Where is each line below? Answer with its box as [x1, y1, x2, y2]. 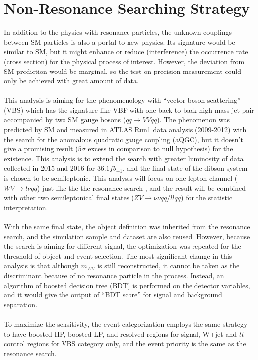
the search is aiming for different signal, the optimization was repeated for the [4, 241, 241, 251]
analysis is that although [4, 260, 79, 271]
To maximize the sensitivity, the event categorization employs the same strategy [4, 318, 248, 329]
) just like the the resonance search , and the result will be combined [37, 182, 246, 193]
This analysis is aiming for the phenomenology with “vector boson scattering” [4, 95, 241, 105]
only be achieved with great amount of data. [4, 75, 139, 86]
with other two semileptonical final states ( [4, 192, 134, 203]
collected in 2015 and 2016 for [4, 163, 95, 173]
